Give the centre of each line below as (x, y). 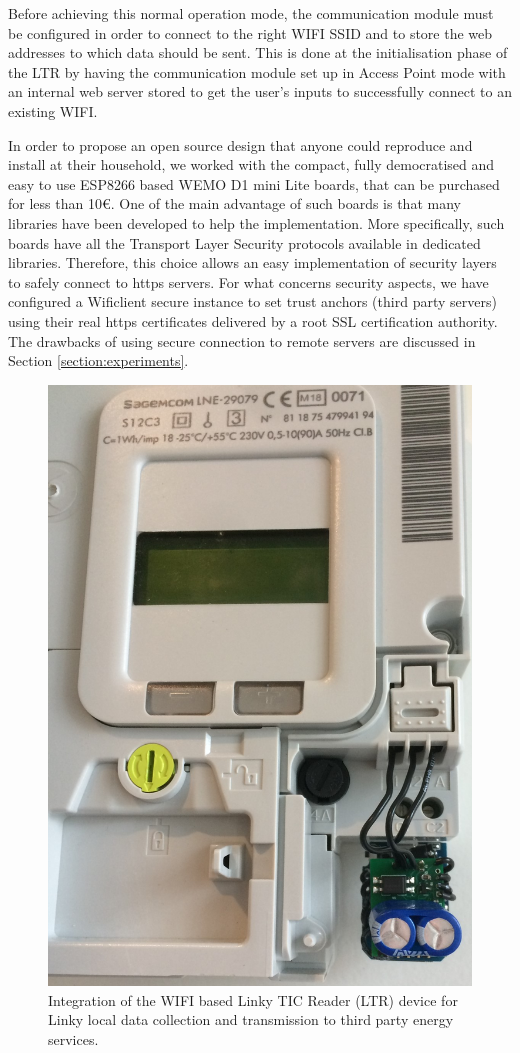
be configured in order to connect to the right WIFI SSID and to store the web (250, 32)
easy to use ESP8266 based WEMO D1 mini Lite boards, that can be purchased (254, 183)
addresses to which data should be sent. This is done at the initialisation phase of (258, 52)
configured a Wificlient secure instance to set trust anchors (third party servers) (252, 301)
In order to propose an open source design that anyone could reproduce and (240, 144)
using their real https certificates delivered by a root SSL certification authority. (253, 320)
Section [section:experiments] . (98, 360)
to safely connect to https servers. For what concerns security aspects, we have (248, 281)
